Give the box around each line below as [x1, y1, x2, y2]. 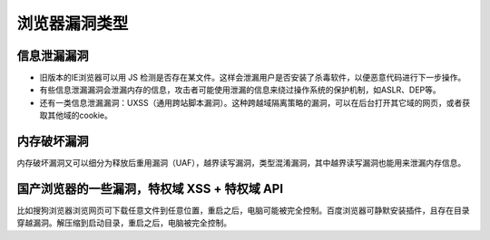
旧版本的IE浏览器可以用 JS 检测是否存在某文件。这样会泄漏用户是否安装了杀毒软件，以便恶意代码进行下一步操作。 [39, 72, 466, 83]
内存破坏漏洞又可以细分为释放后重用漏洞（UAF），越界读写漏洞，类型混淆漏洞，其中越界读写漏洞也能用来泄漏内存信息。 [16, 158, 466, 168]
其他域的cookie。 [46, 110, 113, 121]
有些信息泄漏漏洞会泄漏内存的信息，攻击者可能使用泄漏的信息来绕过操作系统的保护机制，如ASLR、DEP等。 [39, 84, 442, 95]
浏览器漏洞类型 [16, 14, 129, 34]
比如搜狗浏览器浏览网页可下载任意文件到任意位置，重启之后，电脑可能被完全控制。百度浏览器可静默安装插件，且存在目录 [16, 205, 470, 216]
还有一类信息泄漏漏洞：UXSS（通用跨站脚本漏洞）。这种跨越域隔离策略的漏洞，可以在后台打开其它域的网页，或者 [39, 97, 463, 108]
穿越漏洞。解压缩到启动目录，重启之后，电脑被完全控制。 [16, 217, 231, 228]
